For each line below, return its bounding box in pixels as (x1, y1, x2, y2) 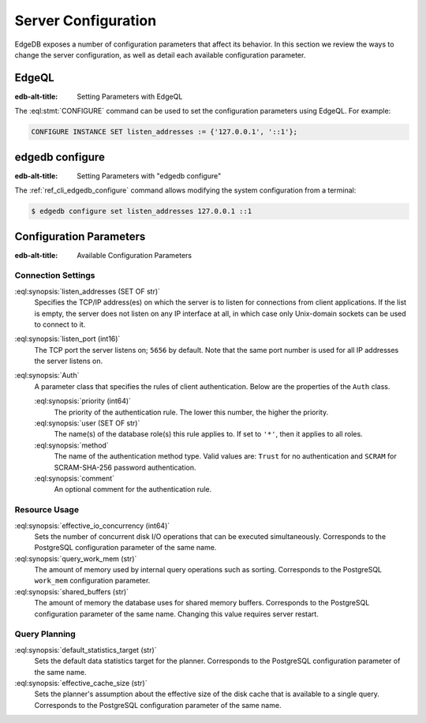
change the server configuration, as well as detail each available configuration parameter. (14, 50, 306, 59)
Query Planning (14, 628, 77, 639)
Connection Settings (14, 270, 95, 281)
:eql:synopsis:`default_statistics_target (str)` (14, 645, 157, 654)
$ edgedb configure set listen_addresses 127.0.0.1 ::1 (31, 207, 252, 216)
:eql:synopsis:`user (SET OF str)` (34, 418, 140, 428)
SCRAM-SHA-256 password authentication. (54, 463, 196, 472)
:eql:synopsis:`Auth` (14, 371, 80, 380)
